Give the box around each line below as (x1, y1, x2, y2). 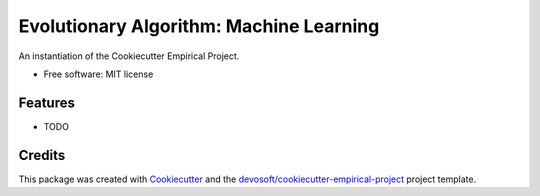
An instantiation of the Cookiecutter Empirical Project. (18, 50, 240, 62)
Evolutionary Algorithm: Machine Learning (18, 15, 380, 37)
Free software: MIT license (43, 68, 154, 80)
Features (18, 94, 75, 111)
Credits (18, 146, 66, 164)
